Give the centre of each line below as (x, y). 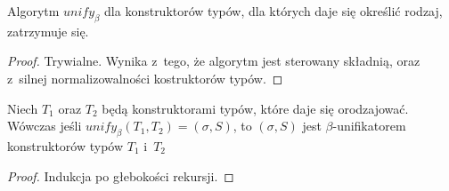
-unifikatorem (369, 126)
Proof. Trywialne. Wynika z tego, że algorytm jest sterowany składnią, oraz (214, 61)
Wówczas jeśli (45, 126)
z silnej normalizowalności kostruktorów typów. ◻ (145, 78)
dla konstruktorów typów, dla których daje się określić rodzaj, (273, 11)
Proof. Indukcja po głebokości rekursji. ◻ (121, 175)
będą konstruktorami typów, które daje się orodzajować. (255, 108)
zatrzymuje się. (48, 31)
